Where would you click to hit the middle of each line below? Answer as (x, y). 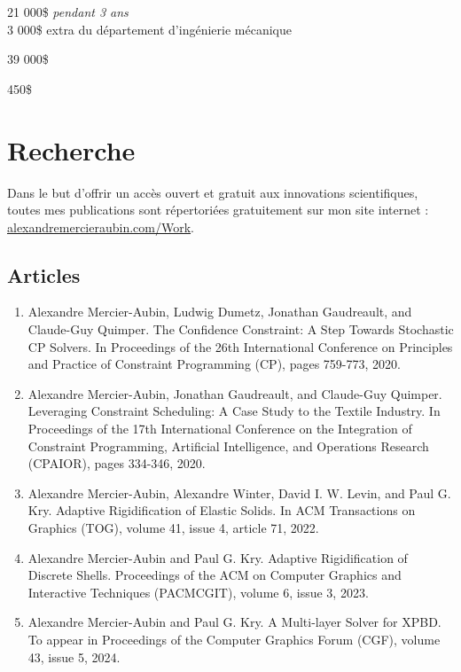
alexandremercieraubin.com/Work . (101, 227)
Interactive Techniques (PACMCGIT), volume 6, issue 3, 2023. (198, 592)
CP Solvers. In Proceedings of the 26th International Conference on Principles (240, 346)
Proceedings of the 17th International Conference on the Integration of (220, 429)
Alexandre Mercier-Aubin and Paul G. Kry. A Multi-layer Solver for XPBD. (234, 622)
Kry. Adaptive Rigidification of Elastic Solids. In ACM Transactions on (222, 510)
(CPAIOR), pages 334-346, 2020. (117, 463)
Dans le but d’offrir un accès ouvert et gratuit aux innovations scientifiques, (213, 192)
